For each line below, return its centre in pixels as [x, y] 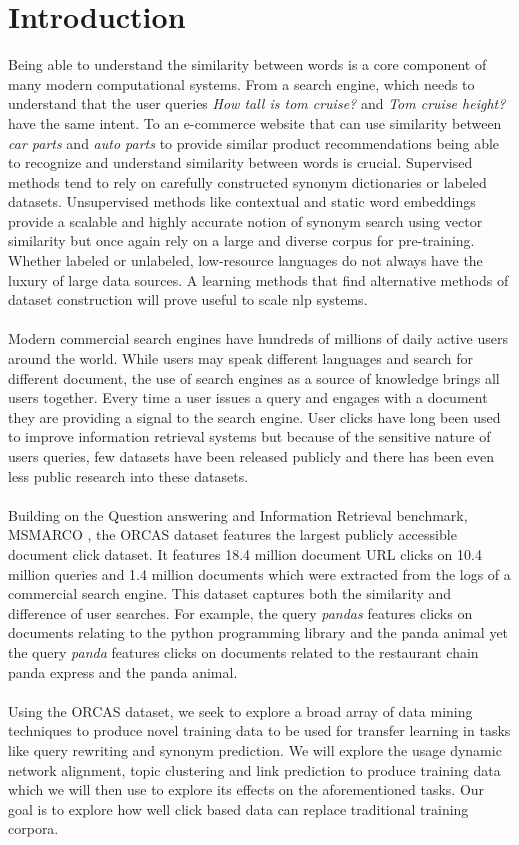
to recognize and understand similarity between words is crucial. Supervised [240, 162]
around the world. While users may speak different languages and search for [240, 358]
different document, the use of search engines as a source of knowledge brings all [254, 377]
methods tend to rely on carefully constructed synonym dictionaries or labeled [247, 181]
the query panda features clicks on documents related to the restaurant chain [243, 651]
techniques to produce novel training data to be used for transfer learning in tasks [259, 730]
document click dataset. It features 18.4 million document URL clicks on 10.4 [245, 553]
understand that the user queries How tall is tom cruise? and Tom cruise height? [257, 103]
